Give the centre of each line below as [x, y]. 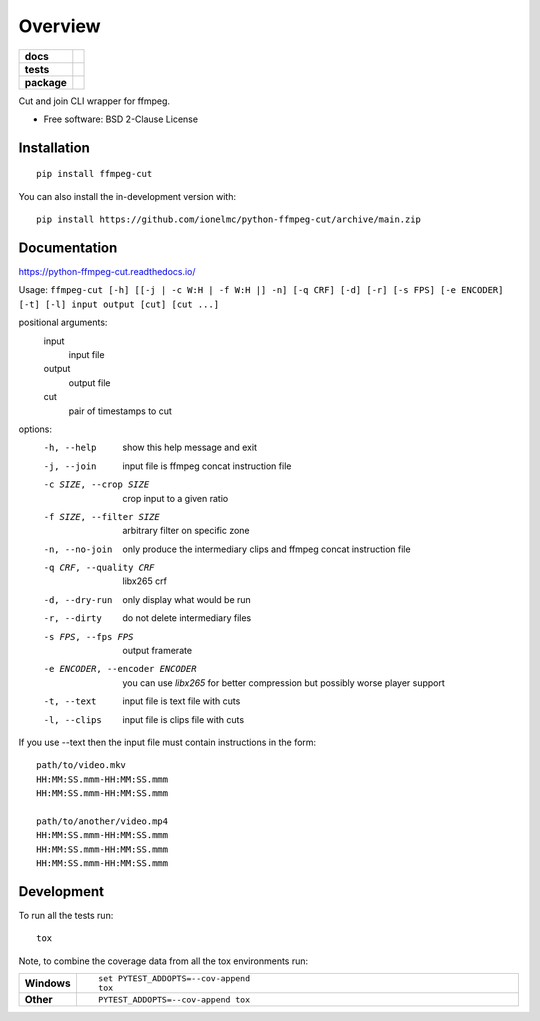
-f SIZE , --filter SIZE [101, 516]
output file [89, 382]
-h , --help [70, 448]
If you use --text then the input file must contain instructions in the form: [167, 742]
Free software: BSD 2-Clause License [121, 119]
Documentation [68, 247]
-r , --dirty [72, 618]
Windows [47, 983]
